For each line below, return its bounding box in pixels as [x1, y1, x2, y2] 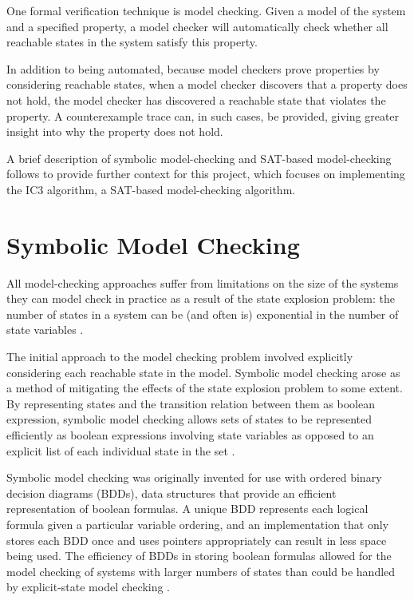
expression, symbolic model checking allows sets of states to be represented [6, 411, 373, 427]
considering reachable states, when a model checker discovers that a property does [6, 76, 408, 93]
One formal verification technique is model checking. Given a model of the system [6, 2, 406, 18]
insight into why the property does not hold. [6, 123, 223, 140]
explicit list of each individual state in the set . [6, 442, 235, 459]
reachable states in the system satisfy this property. [6, 34, 258, 50]
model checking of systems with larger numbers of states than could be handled [6, 562, 396, 579]
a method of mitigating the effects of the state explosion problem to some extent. [6, 379, 403, 396]
